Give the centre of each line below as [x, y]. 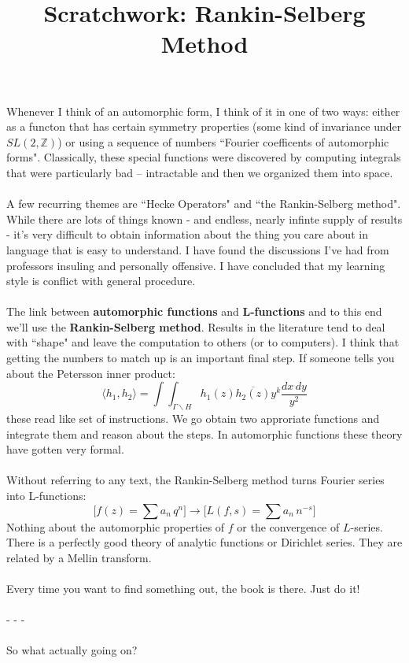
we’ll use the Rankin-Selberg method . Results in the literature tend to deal [196, 326]
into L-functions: [46, 496]
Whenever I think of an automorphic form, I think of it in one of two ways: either [203, 111]
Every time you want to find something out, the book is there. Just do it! [183, 588]
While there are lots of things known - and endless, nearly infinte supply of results [204, 219]
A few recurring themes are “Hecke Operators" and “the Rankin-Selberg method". [204, 204]
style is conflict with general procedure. [101, 281]
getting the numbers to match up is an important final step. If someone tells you [201, 358]
